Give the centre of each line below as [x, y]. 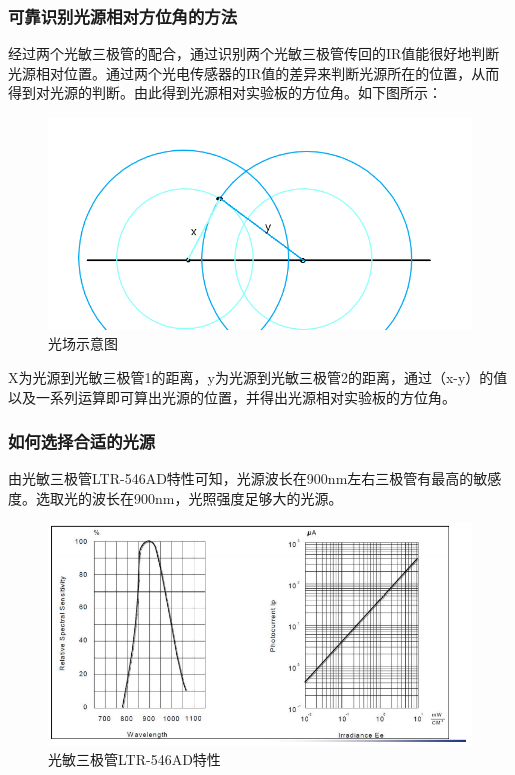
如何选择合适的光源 [82, 441]
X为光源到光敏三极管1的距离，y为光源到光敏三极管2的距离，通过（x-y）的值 [258, 377]
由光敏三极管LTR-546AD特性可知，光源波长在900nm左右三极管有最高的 [241, 478]
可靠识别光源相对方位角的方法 [123, 15]
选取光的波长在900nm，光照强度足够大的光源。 [189, 498]
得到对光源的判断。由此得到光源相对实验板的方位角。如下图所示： [225, 92]
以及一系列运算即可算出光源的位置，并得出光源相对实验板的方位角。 [232, 396]
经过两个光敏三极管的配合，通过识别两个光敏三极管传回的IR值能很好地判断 [254, 53]
